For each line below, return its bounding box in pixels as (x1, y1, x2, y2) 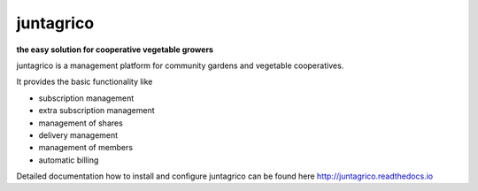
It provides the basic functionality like (16, 76, 153, 88)
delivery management (38, 129, 119, 141)
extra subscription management (38, 105, 155, 116)
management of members (38, 142, 133, 153)
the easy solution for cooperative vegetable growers (16, 44, 214, 55)
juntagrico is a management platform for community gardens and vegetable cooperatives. (16, 60, 344, 71)
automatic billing (38, 155, 99, 165)
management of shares (38, 118, 123, 128)
